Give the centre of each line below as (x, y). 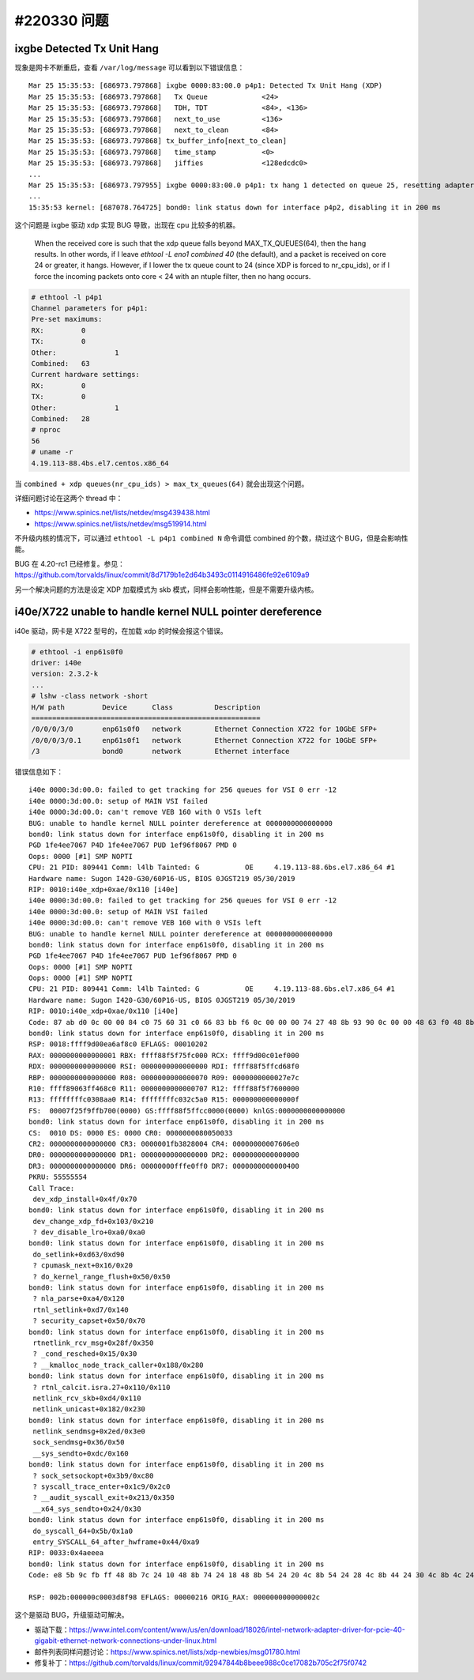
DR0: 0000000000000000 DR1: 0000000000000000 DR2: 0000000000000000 (164, 1155)
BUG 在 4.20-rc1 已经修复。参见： (70, 563)
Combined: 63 (60, 364)
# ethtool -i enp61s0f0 (77, 652)
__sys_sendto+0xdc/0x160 (81, 1453)
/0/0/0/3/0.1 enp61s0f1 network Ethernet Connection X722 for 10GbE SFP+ (204, 740)
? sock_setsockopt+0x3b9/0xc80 (93, 1475)
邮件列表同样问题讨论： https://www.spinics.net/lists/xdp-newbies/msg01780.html (167, 1652)
